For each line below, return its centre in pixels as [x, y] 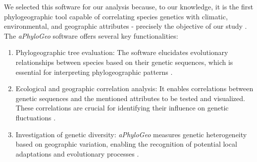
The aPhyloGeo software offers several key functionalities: [91, 35]
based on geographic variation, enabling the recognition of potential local [126, 144]
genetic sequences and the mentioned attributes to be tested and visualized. [130, 98]
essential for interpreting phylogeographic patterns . [94, 72]
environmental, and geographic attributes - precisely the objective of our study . [126, 26]
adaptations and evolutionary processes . [77, 153]
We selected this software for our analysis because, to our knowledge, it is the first [129, 6]
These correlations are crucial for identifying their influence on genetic [122, 108]
